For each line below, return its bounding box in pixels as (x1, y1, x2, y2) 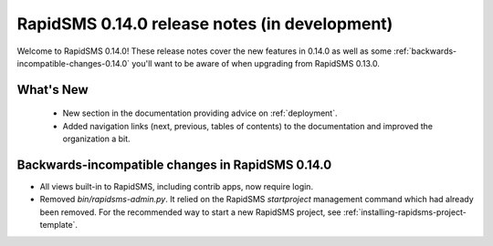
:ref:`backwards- (393, 46, 457, 56)
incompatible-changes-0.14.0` (16, 57, 131, 68)
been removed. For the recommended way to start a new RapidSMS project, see (39, 206, 341, 218)
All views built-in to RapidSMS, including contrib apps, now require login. (39, 181, 314, 192)
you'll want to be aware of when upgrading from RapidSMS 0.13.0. (131, 57, 381, 68)
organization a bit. (62, 133, 131, 145)
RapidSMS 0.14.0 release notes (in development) (16, 14, 393, 34)
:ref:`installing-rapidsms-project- (342, 206, 467, 218)
